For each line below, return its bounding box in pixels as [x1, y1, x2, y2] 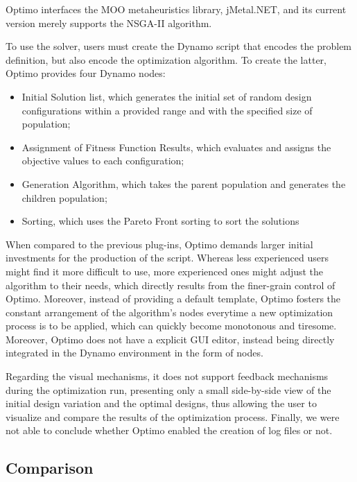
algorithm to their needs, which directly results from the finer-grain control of [6, 277, 336, 292]
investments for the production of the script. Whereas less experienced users [6, 250, 329, 265]
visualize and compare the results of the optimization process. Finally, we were [6, 409, 340, 424]
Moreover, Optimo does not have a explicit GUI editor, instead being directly [6, 332, 335, 346]
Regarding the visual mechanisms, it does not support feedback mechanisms [6, 369, 329, 384]
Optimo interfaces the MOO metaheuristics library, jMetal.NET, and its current [6, 2, 347, 16]
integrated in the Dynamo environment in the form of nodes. [6, 345, 263, 360]
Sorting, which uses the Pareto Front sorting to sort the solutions [21, 214, 299, 228]
